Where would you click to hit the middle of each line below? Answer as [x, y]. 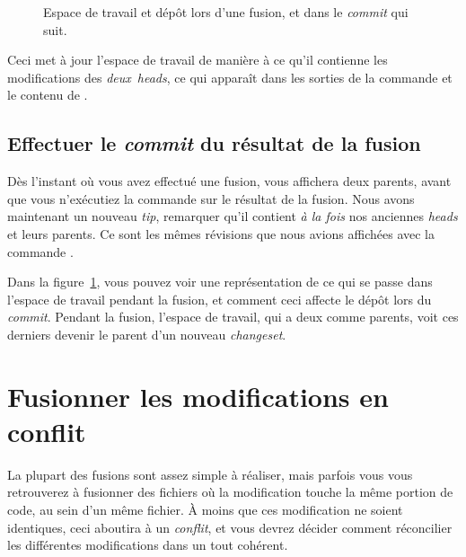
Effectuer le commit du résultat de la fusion [214, 143]
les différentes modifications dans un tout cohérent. [148, 545]
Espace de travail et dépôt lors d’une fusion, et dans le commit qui [226, 12]
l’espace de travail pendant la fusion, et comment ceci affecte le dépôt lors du [220, 299]
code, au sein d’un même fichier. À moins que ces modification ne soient [205, 510]
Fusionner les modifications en [198, 396]
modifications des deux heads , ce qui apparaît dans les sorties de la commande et [230, 77]
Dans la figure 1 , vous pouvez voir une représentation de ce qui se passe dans [220, 282]
